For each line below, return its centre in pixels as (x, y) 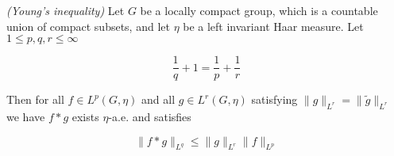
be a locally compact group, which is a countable (259, 10)
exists (85, 117)
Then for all (35, 99)
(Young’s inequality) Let (66, 10)
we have (26, 117)
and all (158, 99)
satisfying (274, 99)
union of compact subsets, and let (88, 26)
